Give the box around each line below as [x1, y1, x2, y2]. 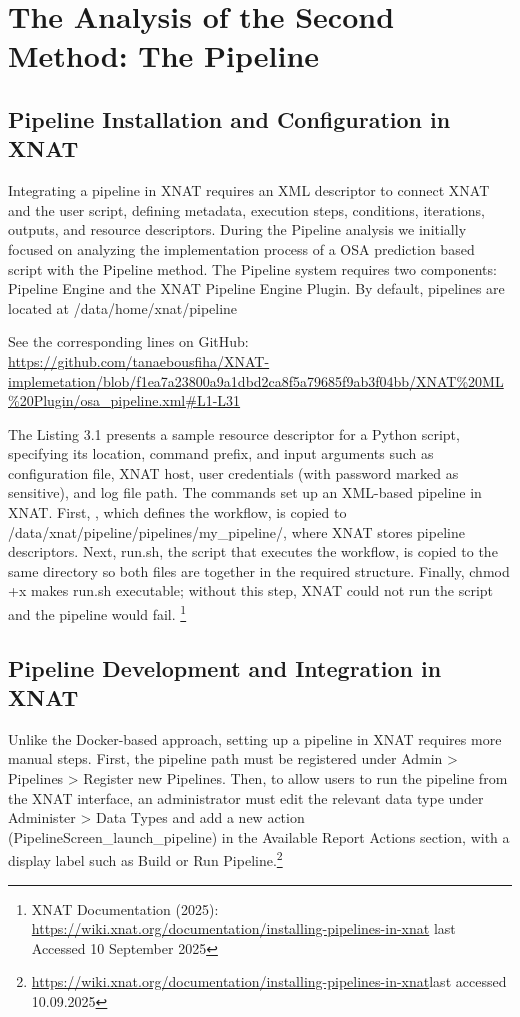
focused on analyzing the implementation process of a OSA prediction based [8, 238, 475, 259]
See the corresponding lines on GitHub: [8, 331, 249, 352]
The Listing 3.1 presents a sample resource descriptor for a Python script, [8, 423, 460, 444]
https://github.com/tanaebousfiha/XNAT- [8, 350, 270, 371]
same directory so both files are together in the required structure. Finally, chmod [8, 560, 510, 581]
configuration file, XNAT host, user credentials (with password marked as [8, 462, 459, 483]
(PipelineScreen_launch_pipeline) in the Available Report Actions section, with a [8, 826, 510, 847]
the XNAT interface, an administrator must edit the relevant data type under [8, 787, 484, 808]
